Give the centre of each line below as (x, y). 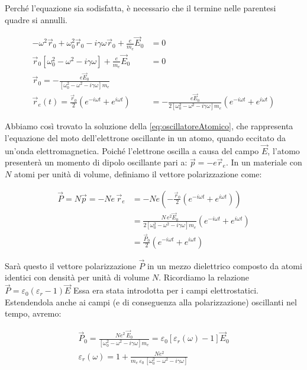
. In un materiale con (264, 162)
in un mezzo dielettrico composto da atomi (224, 265)
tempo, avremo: (33, 313)
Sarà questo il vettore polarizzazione (70, 265)
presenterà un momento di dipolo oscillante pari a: (96, 162)
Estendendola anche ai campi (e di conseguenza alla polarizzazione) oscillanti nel (151, 302)
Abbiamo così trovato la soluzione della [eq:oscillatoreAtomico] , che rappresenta (149, 126)
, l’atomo (284, 150)
